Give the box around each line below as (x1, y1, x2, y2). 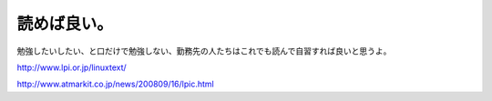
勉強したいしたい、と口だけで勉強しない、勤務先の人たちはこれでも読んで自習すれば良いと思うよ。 (16, 45, 392, 56)
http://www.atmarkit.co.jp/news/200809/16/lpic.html (16, 78, 214, 90)
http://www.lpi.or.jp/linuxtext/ (16, 62, 127, 73)
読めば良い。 (16, 14, 114, 34)
